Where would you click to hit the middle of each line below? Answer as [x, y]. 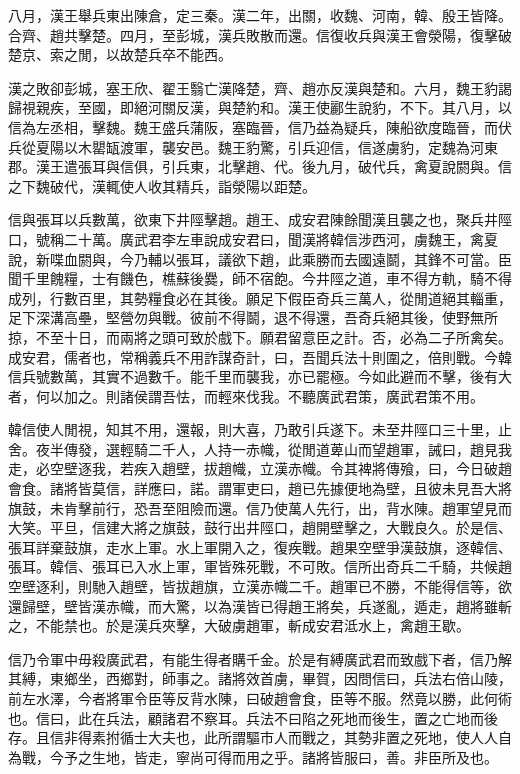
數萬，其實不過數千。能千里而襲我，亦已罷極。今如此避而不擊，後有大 [280, 376]
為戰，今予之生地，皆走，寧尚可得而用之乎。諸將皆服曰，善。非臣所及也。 [253, 756]
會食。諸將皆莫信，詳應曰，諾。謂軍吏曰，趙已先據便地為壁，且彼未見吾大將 [260, 488]
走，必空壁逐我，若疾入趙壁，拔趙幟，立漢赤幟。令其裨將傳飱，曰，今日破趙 [260, 468]
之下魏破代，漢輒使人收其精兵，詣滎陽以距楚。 [162, 185]
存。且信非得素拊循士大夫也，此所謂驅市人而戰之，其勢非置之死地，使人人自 [260, 737]
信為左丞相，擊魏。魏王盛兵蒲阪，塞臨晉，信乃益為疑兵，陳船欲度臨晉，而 [253, 126]
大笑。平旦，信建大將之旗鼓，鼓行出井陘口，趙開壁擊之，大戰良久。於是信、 [260, 527]
